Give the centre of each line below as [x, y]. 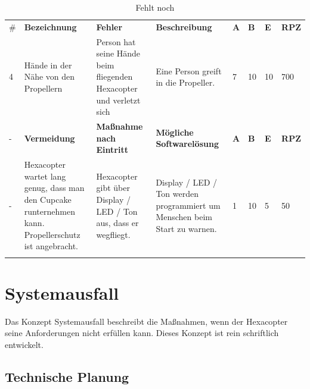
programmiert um [188, 205]
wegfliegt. [113, 234]
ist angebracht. [51, 246]
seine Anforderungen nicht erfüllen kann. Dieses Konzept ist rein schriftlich [142, 333]
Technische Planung [67, 376]
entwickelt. [24, 344]
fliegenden [114, 76]
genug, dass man [54, 188]
